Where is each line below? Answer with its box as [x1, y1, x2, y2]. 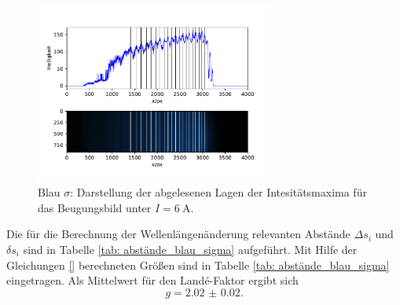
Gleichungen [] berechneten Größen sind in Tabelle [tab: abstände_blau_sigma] [6, 256, 390, 273]
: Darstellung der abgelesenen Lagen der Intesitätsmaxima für [70, 184, 367, 200]
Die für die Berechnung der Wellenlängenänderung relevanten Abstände [6, 226, 350, 242]
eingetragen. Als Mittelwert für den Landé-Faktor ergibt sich [6, 272, 299, 288]
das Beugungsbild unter [38, 199, 152, 215]
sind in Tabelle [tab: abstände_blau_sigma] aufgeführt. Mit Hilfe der [23, 241, 358, 257]
